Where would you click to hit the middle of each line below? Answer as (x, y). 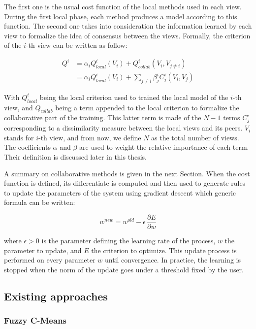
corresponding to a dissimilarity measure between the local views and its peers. (123, 128)
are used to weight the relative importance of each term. (164, 147)
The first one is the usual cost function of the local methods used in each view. (123, 6)
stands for (19, 137)
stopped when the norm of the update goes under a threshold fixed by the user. (124, 269)
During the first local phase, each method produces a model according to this (121, 16)
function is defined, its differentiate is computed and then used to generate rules (125, 183)
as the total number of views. (195, 137)
